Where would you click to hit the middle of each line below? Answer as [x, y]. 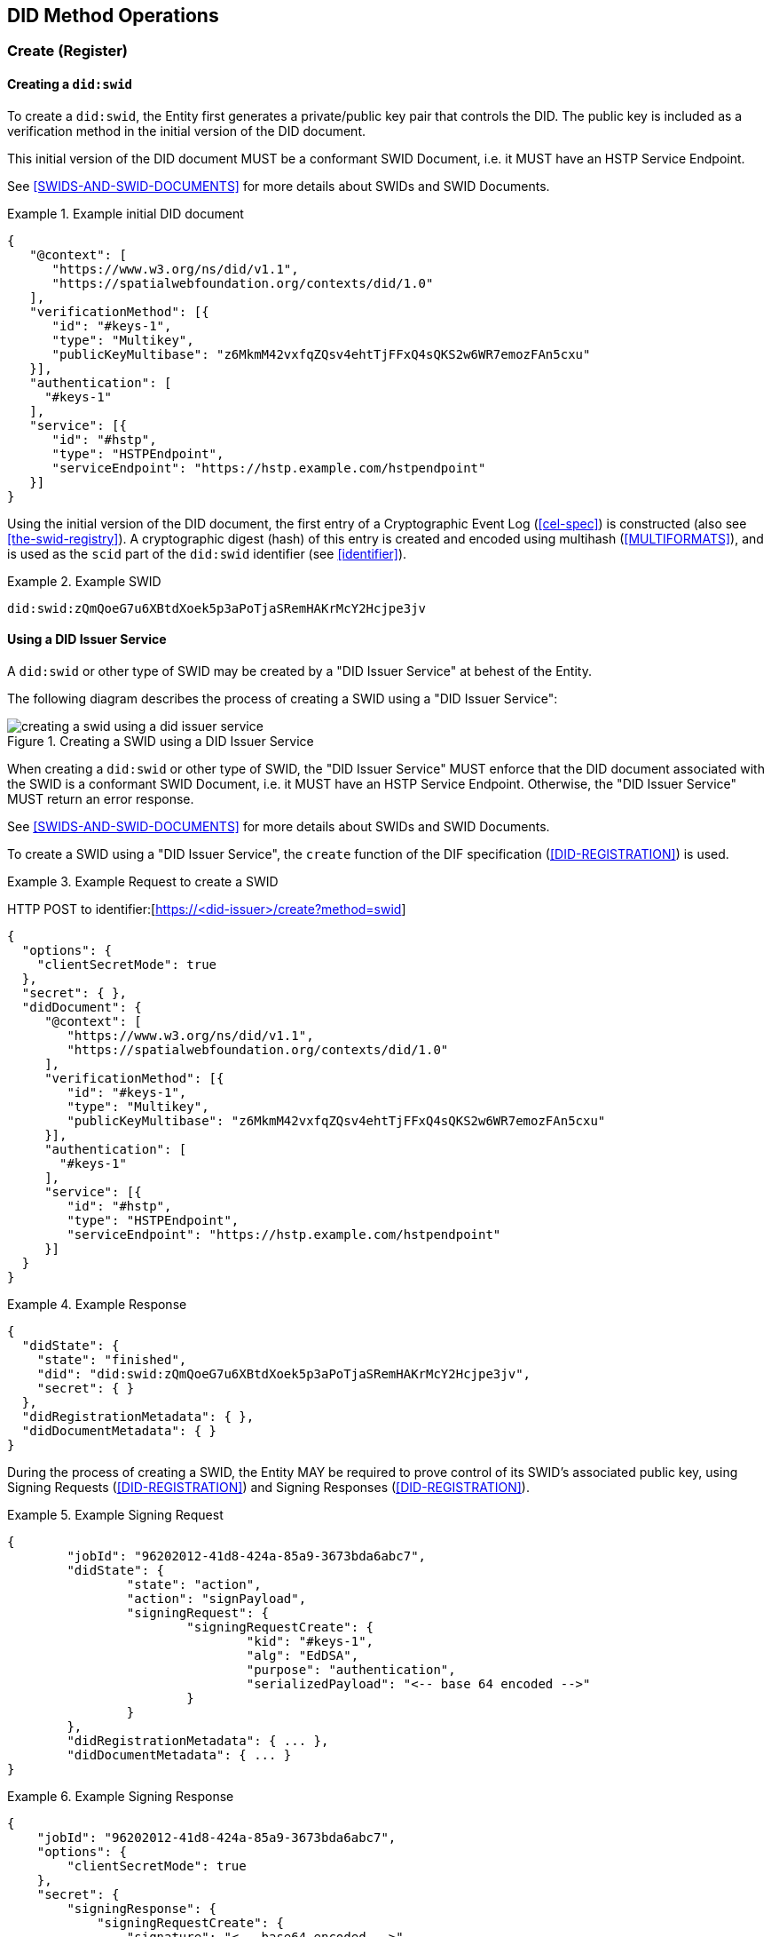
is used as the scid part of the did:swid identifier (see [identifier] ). [207, 553]
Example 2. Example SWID [84, 581]
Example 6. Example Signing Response [121, 1796]
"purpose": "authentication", [351, 1669]
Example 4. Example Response [97, 1304]
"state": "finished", [112, 1359]
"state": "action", [194, 1584]
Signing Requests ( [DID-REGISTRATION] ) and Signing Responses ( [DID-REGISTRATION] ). [268, 1487]
